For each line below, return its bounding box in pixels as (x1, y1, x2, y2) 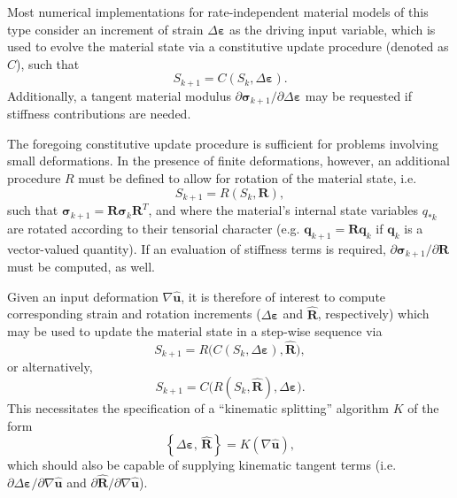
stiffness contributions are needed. (7, 104, 191, 123)
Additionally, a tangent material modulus (7, 86, 231, 104)
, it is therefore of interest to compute (181, 287, 386, 305)
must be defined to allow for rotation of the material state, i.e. (78, 169, 417, 188)
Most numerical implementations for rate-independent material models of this (7, 3, 429, 20)
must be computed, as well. (7, 257, 155, 276)
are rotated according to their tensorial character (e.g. (7, 218, 300, 237)
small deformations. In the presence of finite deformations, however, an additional (7, 151, 450, 170)
